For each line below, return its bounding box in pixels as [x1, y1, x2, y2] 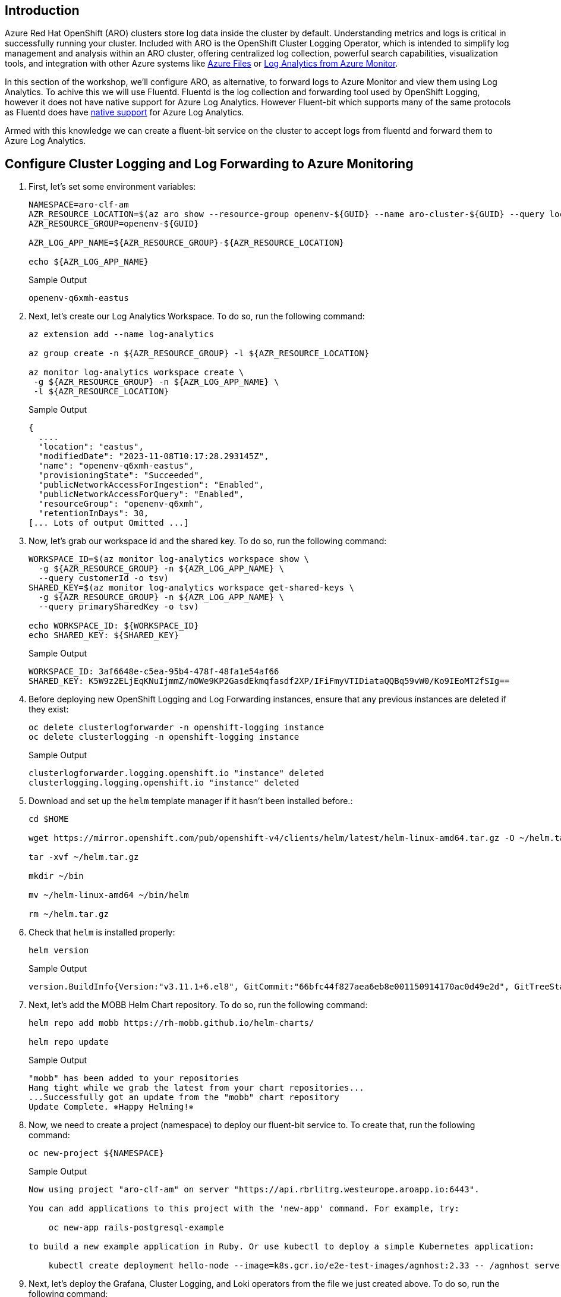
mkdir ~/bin [29, 871, 84, 881]
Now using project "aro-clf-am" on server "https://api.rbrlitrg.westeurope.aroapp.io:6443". [29, 1185, 480, 1195]
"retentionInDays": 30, [38, 508, 149, 519]
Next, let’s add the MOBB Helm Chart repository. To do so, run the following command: [29, 1000, 368, 1010]
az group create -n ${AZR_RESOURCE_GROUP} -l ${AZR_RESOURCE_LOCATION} [29, 348, 370, 359]
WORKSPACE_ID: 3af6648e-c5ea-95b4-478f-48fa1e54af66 [29, 667, 279, 677]
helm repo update [29, 1037, 109, 1047]
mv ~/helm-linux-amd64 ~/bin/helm [29, 890, 189, 900]
